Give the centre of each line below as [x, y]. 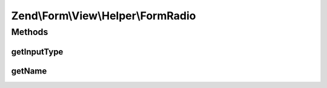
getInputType [37, 52]
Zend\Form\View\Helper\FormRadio [104, 16]
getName [29, 71]
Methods [30, 32]
